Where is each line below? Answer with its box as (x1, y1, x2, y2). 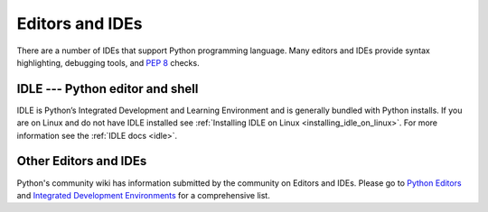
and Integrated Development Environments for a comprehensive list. (16, 189, 270, 200)
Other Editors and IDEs (16, 153, 147, 169)
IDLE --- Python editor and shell (16, 81, 199, 97)
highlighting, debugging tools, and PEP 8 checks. (16, 57, 200, 68)
